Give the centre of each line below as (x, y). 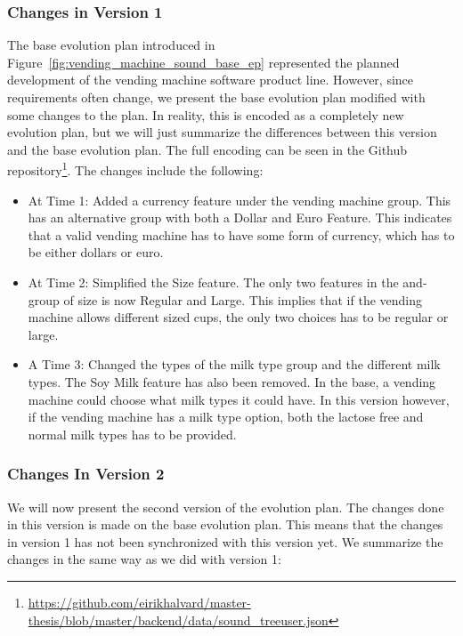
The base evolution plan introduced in (111, 45)
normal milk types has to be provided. (132, 434)
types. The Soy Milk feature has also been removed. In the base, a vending (232, 381)
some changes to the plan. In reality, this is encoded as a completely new (206, 114)
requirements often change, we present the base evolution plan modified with (216, 97)
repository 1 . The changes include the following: (135, 169)
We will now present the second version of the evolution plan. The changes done (226, 507)
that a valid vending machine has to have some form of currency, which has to (241, 234)
